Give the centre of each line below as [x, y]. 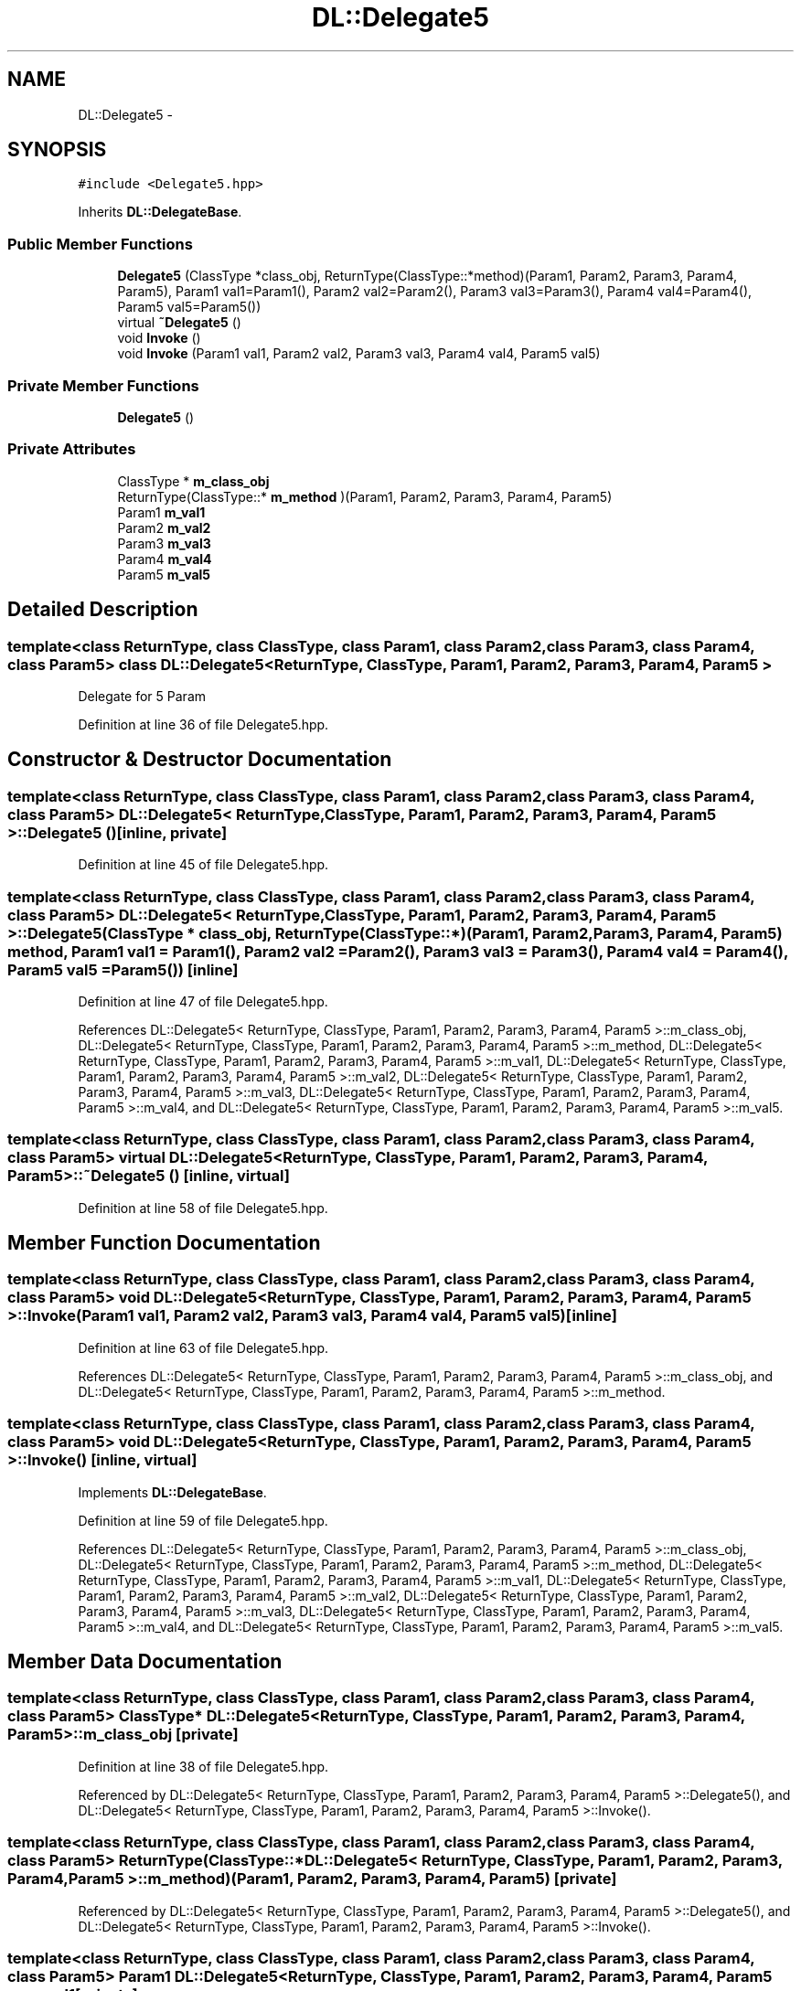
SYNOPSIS [57, 150]
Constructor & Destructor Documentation [200, 760]
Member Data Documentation [145, 1662]
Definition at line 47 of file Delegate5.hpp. [203, 1001]
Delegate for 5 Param [142, 696]
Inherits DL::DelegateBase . [160, 212]
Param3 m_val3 [164, 543]
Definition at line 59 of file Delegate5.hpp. [203, 1520]
